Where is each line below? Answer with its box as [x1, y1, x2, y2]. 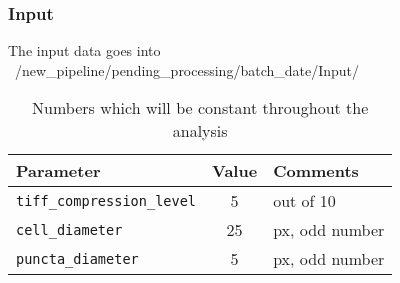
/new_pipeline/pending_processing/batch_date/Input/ [14, 59, 360, 80]
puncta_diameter [16, 250, 139, 267]
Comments [273, 159, 359, 183]
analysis [172, 119, 228, 143]
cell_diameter [16, 221, 123, 238]
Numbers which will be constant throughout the [32, 96, 369, 120]
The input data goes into [8, 40, 161, 61]
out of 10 [273, 189, 336, 213]
